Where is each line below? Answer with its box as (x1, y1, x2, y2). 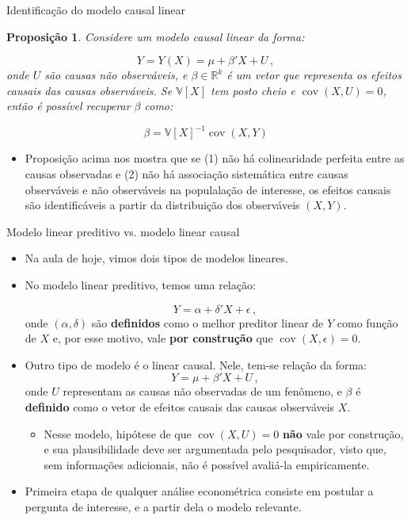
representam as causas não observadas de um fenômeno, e (63, 383, 342, 400)
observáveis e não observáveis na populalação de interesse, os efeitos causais (25, 181, 391, 197)
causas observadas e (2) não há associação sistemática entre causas (25, 166, 348, 182)
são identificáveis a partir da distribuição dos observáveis (25, 197, 300, 213)
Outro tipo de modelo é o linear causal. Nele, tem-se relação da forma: (25, 356, 367, 373)
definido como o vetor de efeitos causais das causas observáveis (25, 399, 335, 415)
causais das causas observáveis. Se (6, 82, 173, 98)
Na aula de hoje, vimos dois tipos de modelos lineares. (25, 250, 288, 266)
